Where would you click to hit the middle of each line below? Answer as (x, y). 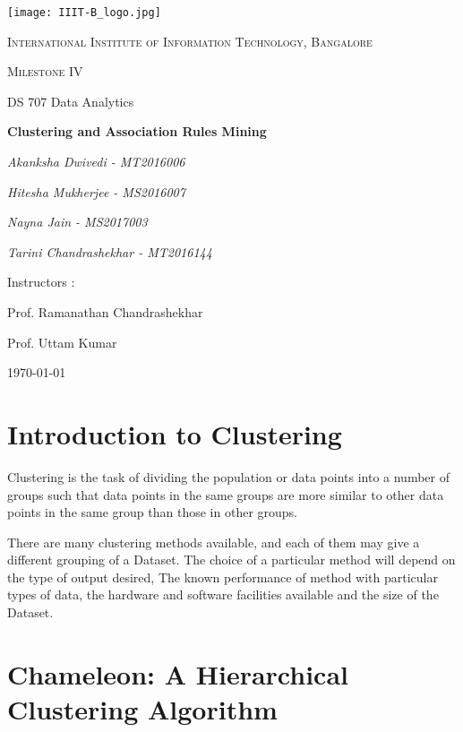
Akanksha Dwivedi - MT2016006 (96, 162)
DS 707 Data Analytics (71, 101)
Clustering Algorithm (142, 709)
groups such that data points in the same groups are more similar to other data (226, 494)
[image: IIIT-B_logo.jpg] (84, 13)
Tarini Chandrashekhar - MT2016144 (110, 251)
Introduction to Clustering (175, 433)
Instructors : (41, 282)
